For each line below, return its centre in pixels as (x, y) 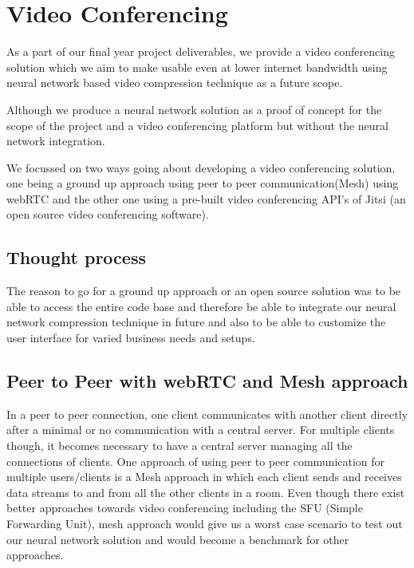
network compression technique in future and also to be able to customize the (196, 322)
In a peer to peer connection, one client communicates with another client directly (207, 414)
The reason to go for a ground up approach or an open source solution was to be (204, 291)
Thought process (76, 257)
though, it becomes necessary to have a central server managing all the (179, 446)
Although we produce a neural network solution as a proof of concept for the (194, 109)
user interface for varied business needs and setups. (131, 338)
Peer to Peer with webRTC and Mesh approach (207, 381)
